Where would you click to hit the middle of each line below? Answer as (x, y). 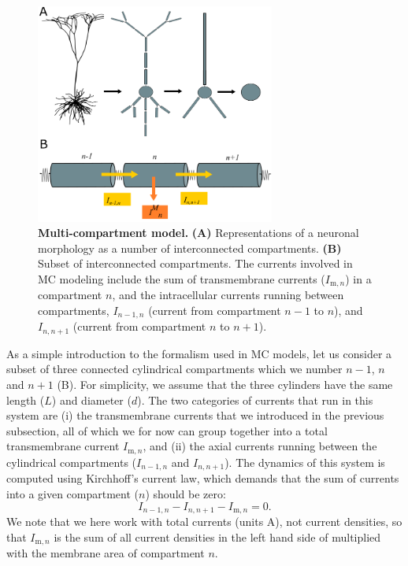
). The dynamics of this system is (305, 462)
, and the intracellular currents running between (228, 295)
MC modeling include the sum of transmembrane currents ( (182, 278)
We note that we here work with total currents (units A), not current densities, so (204, 521)
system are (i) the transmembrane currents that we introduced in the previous (195, 415)
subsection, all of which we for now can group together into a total (167, 430)
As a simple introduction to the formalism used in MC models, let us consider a (199, 353)
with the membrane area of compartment (106, 553)
